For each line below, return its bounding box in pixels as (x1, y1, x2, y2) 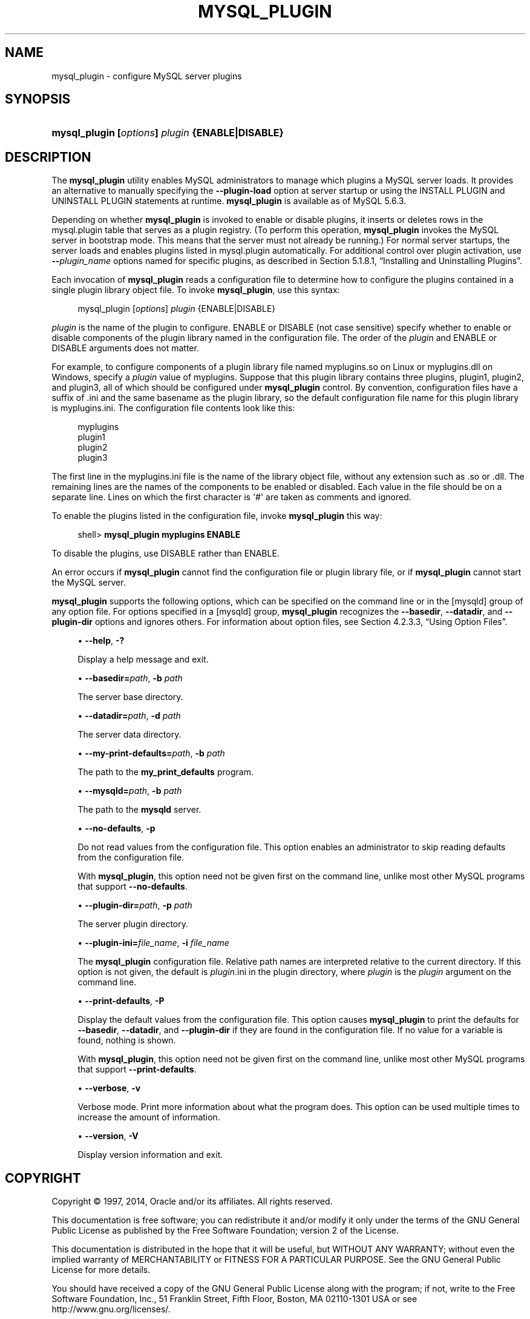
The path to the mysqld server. (77, 804, 201, 815)
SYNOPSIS (5, 91, 71, 107)
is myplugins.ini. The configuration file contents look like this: (51, 403, 295, 414)
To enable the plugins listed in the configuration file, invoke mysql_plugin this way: (51, 511, 382, 521)
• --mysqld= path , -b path (77, 785, 182, 796)
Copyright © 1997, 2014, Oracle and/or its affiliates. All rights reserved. (51, 1196, 333, 1207)
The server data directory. (77, 729, 182, 740)
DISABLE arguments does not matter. (51, 343, 199, 354)
